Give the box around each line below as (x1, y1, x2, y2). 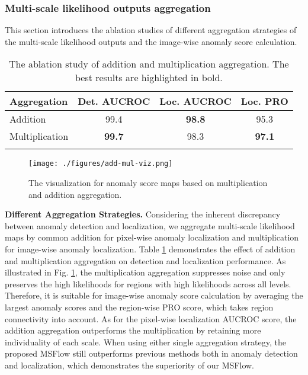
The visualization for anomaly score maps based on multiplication (28, 177, 268, 189)
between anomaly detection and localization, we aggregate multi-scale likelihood (5, 219, 295, 232)
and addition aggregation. (28, 188, 122, 200)
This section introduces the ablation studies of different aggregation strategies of (5, 24, 297, 36)
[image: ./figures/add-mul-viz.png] (28, 159, 173, 168)
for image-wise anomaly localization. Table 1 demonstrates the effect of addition (5, 243, 296, 255)
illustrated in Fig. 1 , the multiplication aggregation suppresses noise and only (5, 266, 285, 278)
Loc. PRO (240, 94, 288, 108)
